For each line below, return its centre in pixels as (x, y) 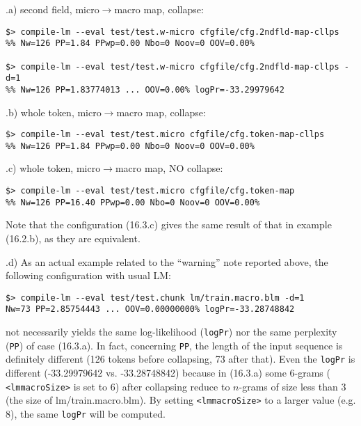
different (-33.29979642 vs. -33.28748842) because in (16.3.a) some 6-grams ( (168, 372)
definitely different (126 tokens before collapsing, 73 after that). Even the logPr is (180, 359)
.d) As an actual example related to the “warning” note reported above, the (167, 261)
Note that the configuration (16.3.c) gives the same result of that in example (169, 224)
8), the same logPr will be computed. (86, 413)
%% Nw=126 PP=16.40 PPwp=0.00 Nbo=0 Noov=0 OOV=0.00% (133, 202)
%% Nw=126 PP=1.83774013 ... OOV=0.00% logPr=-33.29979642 (145, 89)
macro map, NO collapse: (169, 168)
